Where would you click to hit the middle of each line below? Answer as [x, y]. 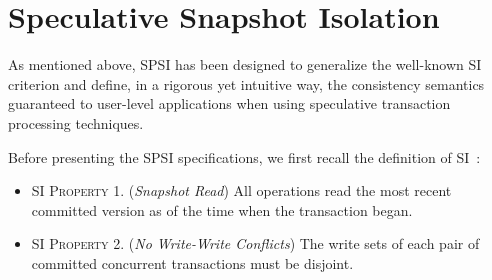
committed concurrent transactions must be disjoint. [192, 262]
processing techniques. [76, 122]
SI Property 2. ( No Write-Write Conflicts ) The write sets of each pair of [255, 243]
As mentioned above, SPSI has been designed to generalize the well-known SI [245, 64]
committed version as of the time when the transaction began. [222, 209]
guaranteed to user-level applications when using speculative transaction [229, 103]
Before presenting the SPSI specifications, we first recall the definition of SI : [244, 156]
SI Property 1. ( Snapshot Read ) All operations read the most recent [241, 190]
